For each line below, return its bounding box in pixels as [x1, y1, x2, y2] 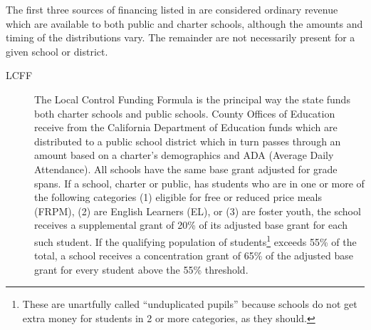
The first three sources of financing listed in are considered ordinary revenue [6, 2, 338, 16]
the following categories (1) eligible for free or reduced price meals [34, 190, 323, 205]
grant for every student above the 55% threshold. [34, 262, 249, 277]
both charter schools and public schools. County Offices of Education [34, 105, 335, 120]
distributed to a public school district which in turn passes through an [34, 133, 341, 148]
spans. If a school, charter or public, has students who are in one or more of [34, 175, 365, 190]
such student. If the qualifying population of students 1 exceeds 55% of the [34, 232, 357, 249]
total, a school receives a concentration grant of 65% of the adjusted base [34, 248, 353, 263]
